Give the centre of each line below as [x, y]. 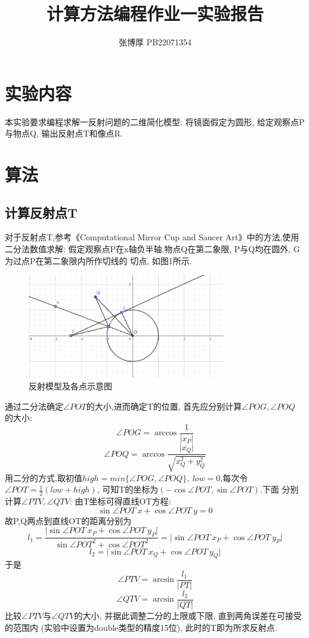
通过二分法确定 [34, 406]
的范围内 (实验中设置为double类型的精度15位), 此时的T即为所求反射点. [141, 627]
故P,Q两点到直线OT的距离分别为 [68, 520]
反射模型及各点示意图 [70, 386]
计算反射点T [41, 212]
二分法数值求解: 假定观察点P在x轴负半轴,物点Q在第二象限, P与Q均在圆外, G [152, 249]
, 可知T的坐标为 [128, 489]
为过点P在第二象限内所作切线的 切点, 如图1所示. [98, 260]
